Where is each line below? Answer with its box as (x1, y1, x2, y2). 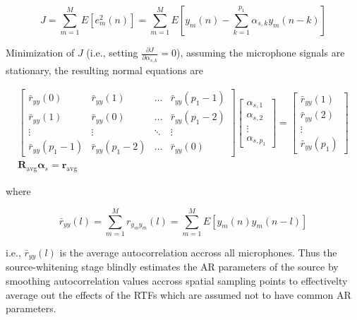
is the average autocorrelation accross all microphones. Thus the (59, 245, 337, 260)
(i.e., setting (86, 45, 138, 59)
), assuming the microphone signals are (176, 45, 345, 59)
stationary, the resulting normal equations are (6, 62, 204, 77)
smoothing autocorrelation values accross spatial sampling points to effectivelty (6, 273, 348, 288)
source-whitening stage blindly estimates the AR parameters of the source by (6, 259, 339, 274)
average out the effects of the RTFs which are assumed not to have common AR (6, 287, 351, 302)
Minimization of (6, 45, 75, 59)
